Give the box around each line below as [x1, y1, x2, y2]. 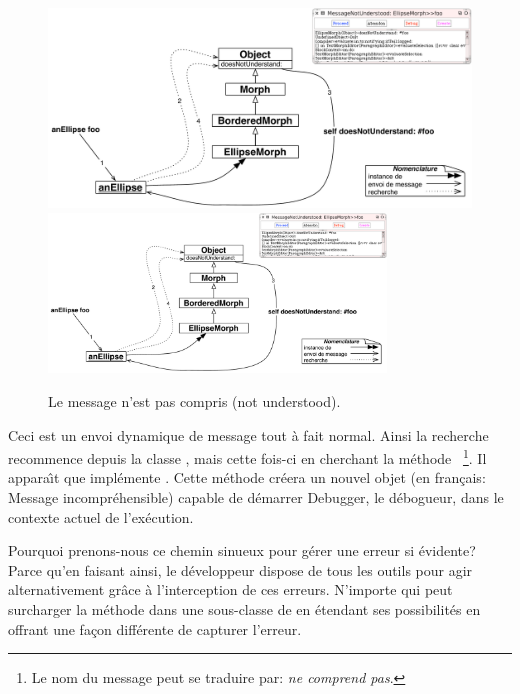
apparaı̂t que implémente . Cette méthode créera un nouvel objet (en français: [8, 467, 486, 488]
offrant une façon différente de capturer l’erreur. [8, 618, 302, 639]
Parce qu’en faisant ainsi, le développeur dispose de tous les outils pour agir [8, 559, 473, 580]
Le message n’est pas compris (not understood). [48, 390, 341, 411]
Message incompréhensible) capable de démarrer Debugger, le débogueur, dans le [8, 486, 504, 507]
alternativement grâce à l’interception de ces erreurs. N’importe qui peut [8, 579, 453, 600]
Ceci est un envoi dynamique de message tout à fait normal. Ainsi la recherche [8, 424, 489, 445]
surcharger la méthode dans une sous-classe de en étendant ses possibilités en [8, 598, 481, 619]
